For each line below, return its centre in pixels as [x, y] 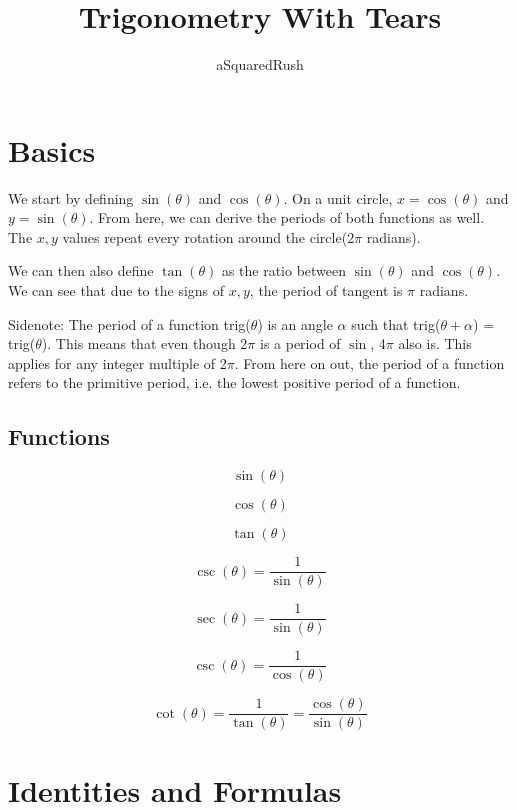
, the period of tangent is [326, 290]
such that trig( [396, 323]
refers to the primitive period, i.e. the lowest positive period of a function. [234, 382]
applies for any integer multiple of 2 [117, 362]
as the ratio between [284, 270]
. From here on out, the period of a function [369, 362]
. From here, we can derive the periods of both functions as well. [287, 217]
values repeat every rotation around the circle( [205, 236]
